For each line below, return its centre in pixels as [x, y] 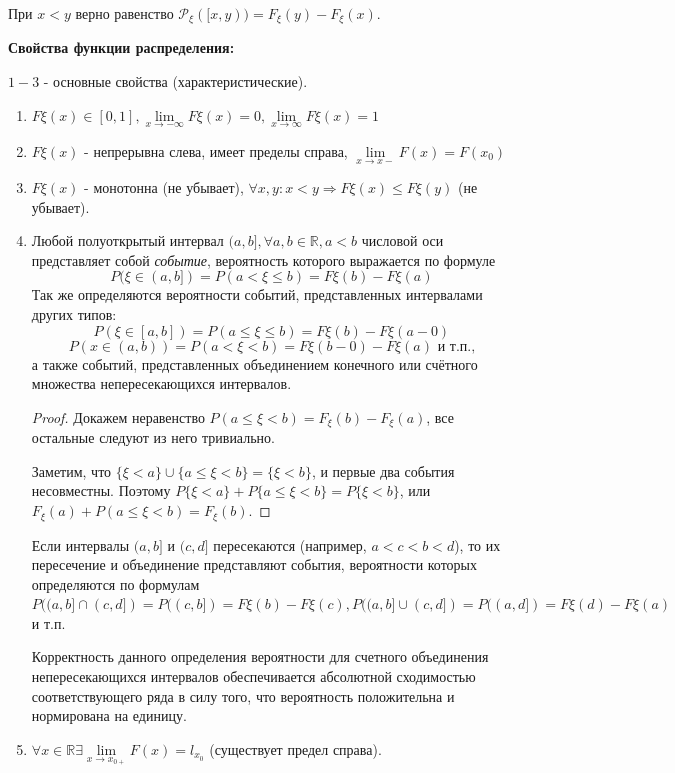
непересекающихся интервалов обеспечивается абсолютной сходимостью [253, 676]
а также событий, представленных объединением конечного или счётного [254, 363]
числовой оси [402, 240]
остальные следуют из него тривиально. [153, 437]
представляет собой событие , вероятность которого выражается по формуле [263, 259]
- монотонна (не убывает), [164, 187]
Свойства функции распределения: [121, 47]
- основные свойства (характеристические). [175, 81]
